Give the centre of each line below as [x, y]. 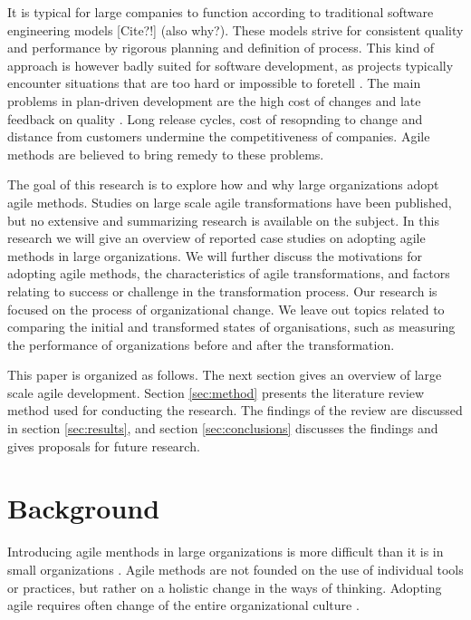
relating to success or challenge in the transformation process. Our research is [222, 291]
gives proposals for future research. [104, 446]
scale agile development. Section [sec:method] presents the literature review [216, 392]
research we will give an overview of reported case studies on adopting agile [216, 238]
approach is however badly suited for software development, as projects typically [231, 65]
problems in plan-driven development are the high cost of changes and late [214, 100]
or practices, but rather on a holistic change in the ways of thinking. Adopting [225, 587]
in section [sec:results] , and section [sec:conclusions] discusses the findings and [223, 428]
